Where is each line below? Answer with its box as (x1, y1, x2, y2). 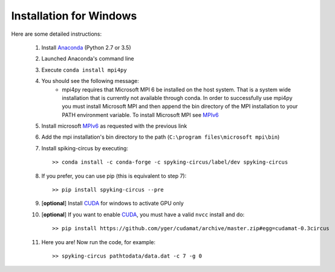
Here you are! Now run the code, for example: (41, 238, 155, 245)
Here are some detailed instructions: (11, 30, 102, 38)
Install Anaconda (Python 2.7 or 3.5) (41, 44, 131, 51)
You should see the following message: (41, 78, 139, 85)
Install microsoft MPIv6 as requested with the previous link (41, 122, 187, 130)
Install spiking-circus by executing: (41, 144, 128, 151)
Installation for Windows (11, 9, 137, 22)
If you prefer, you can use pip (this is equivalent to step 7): (41, 172, 187, 179)
